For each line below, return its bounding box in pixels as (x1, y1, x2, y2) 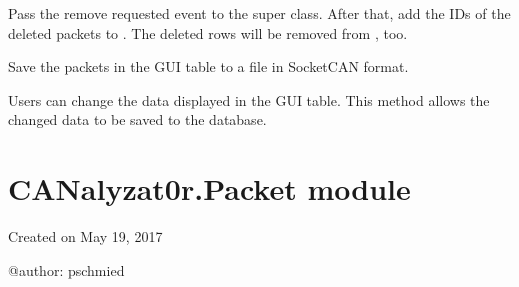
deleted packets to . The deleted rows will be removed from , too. (8, 22, 408, 43)
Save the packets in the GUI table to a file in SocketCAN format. (8, 56, 409, 77)
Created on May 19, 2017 (8, 226, 163, 247)
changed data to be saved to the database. (8, 109, 267, 130)
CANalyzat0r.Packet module (8, 168, 411, 209)
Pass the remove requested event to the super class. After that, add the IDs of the (8, 3, 511, 23)
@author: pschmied (8, 259, 125, 280)
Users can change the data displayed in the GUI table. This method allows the (8, 89, 490, 110)
